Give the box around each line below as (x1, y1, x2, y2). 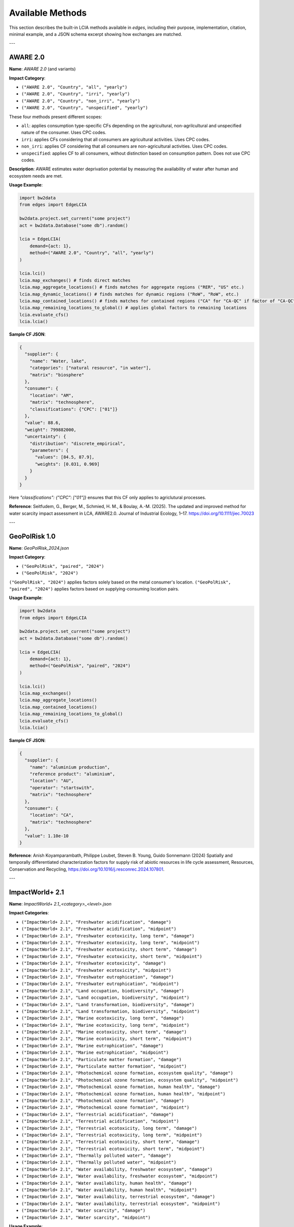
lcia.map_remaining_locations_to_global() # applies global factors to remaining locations (19, 305, 247, 311)
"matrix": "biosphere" (29, 372, 84, 377)
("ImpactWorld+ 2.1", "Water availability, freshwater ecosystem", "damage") (21, 1166, 213, 1172)
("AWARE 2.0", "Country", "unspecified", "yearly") (21, 105, 148, 110)
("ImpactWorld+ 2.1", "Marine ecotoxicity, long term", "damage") (21, 1015, 185, 1021)
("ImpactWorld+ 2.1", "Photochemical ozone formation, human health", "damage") (21, 1084, 220, 1090)
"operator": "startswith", (29, 785, 95, 790)
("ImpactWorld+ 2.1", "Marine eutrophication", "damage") (21, 1043, 164, 1048)
